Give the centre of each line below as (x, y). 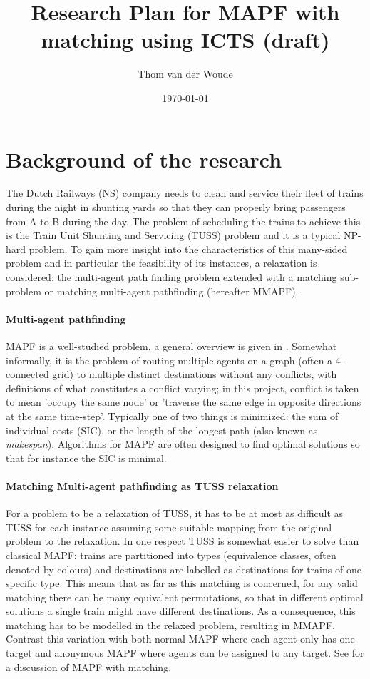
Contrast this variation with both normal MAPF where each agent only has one (180, 639)
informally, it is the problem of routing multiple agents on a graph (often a (169, 360)
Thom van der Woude (185, 74)
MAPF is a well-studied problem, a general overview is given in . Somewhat (171, 346)
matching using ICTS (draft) (185, 40)
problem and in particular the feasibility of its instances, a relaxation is (161, 263)
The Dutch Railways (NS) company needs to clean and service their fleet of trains (185, 193)
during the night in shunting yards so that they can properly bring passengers (176, 207)
